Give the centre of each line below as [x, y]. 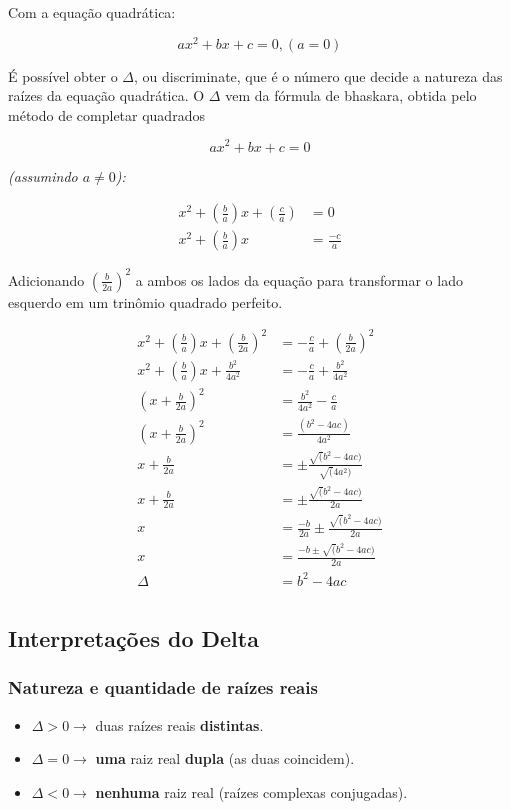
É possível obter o [63, 75]
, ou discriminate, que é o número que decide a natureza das [318, 75]
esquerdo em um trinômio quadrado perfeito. [145, 301]
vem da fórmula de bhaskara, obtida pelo [351, 95]
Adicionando [46, 279]
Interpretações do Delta [133, 638]
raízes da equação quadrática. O [106, 95]
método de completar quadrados [106, 114]
